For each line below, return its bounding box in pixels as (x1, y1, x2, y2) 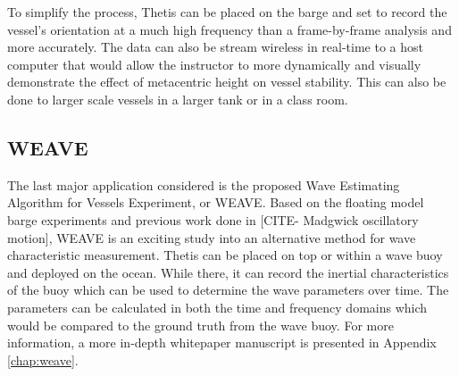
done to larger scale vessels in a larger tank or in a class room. (7, 89, 348, 108)
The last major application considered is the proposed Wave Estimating (7, 175, 400, 194)
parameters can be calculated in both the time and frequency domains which (7, 297, 428, 316)
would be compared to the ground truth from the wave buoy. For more (7, 315, 394, 334)
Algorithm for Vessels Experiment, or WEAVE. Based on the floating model (7, 193, 424, 212)
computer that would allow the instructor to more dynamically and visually (7, 54, 421, 73)
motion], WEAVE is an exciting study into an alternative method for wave (7, 228, 416, 246)
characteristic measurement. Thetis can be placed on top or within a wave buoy (7, 246, 443, 264)
